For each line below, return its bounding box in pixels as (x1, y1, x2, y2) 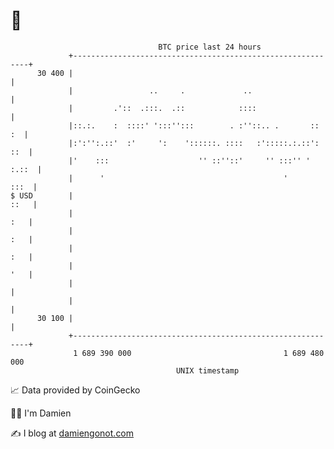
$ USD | (10, 190, 74, 201)
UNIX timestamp (175, 365, 240, 376)
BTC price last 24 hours (158, 42, 262, 52)
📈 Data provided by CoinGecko (10, 384, 141, 396)
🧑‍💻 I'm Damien (10, 407, 72, 419)
